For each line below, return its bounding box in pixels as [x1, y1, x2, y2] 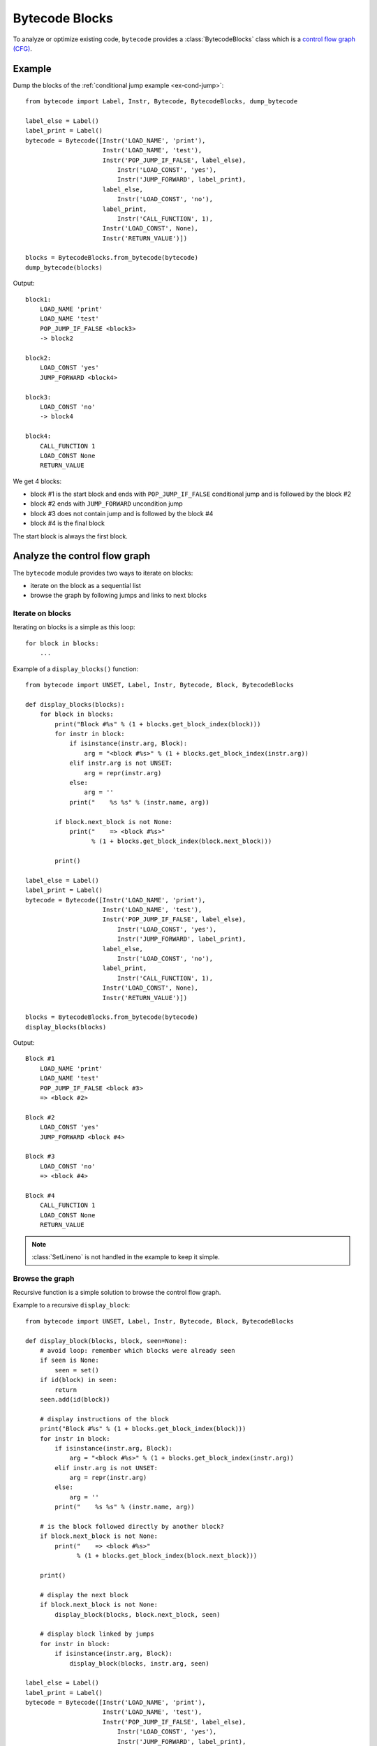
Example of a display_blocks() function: [13, 664, 139, 673]
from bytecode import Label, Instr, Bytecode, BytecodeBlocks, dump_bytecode [25, 98, 298, 105]
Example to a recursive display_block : [13, 1301, 131, 1309]
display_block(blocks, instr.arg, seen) [69, 1659, 209, 1667]
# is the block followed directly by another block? [39, 1523, 225, 1531]
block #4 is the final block [30, 519, 105, 527]
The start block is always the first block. [13, 531, 128, 541]
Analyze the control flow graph [13, 550, 150, 562]
